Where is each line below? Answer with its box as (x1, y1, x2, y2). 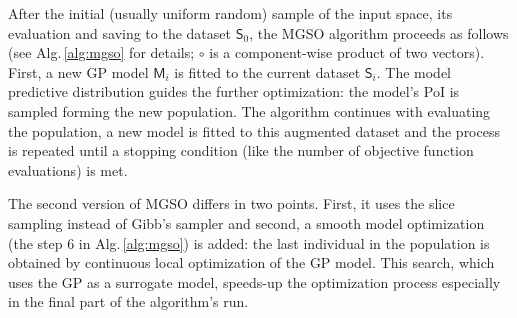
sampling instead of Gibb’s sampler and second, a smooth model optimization (8, 212, 485, 233)
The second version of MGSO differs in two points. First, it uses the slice (8, 193, 455, 214)
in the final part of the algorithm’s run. (8, 291, 249, 312)
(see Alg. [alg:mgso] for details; (8, 42, 195, 63)
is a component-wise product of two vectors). (209, 42, 485, 63)
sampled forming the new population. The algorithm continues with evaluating (8, 100, 491, 121)
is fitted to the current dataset (174, 61, 361, 82)
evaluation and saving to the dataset (8, 22, 231, 43)
